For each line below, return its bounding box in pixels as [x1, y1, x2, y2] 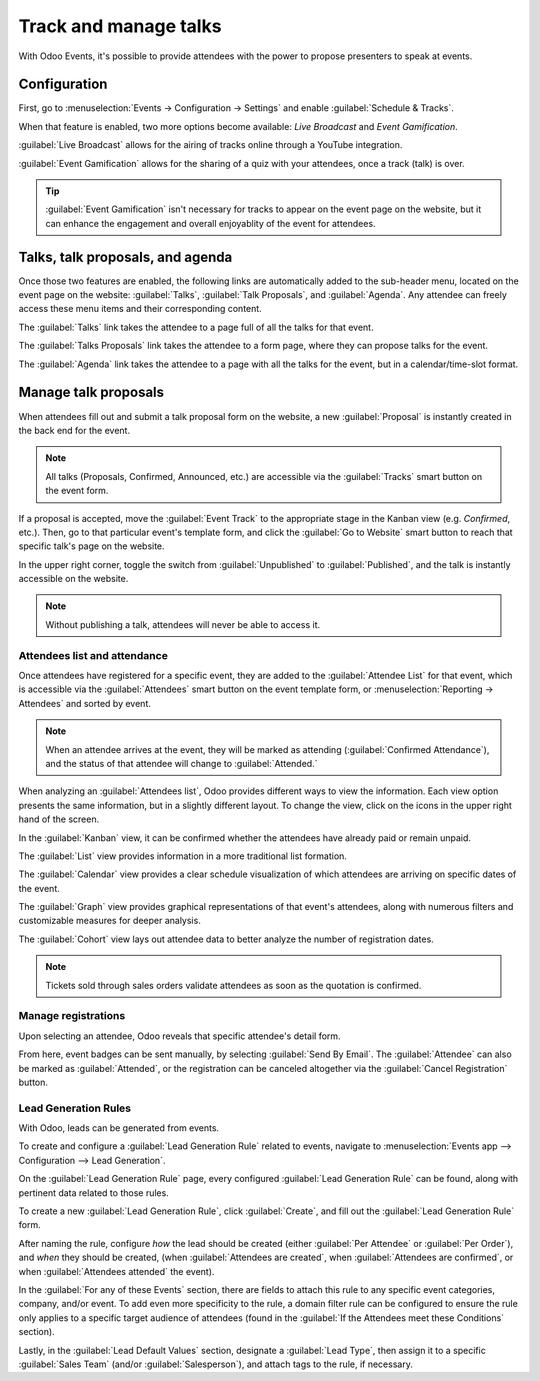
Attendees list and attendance [18, 648, 169, 662]
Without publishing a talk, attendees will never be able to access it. [45, 618, 320, 630]
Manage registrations [18, 1009, 126, 1023]
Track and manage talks [18, 15, 222, 37]
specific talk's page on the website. [18, 540, 165, 552]
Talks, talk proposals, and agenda [18, 248, 233, 265]
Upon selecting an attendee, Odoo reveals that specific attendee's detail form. [18, 1030, 341, 1042]
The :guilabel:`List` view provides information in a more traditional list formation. [18, 850, 347, 862]
